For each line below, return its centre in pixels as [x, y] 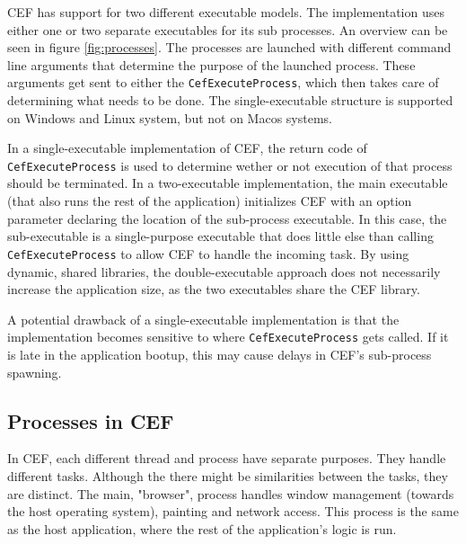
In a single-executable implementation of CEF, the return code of [187, 148]
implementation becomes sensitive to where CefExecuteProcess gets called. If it [228, 337]
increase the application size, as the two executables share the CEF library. [214, 289]
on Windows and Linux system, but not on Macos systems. [170, 117]
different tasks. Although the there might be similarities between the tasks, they [228, 475]
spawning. [35, 372]
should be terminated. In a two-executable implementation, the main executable [228, 183]
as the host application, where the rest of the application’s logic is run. [202, 528]
